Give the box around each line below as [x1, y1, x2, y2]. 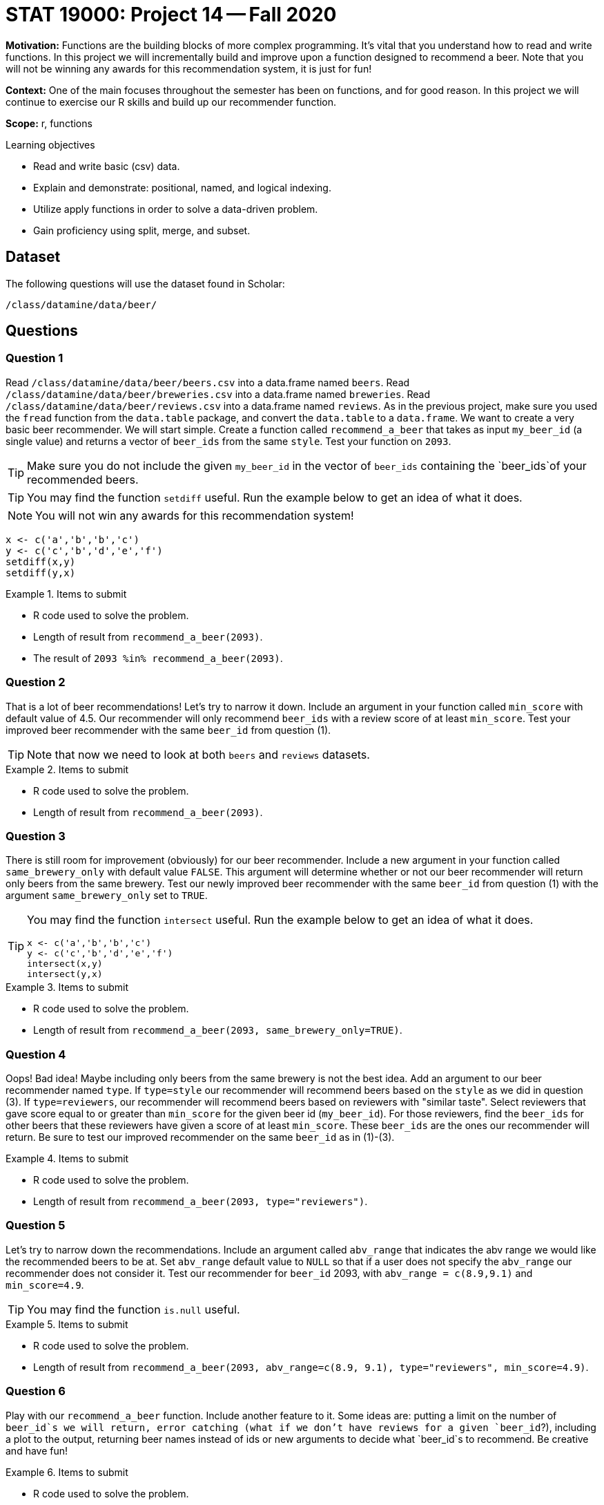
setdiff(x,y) [6, 556, 76, 567]
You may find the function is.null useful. [27, 1302, 240, 1316]
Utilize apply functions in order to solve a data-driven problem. [33, 202, 318, 215]
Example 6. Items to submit [6, 1466, 128, 1478]
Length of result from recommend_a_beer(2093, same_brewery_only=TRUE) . [33, 1024, 402, 1037]
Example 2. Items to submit [6, 763, 129, 775]
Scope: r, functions [6, 117, 92, 129]
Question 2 [6, 675, 66, 690]
